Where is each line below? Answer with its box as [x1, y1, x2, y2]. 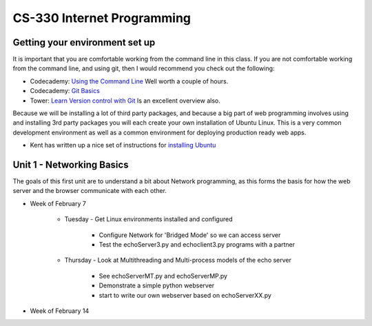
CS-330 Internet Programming [12, 10, 192, 26]
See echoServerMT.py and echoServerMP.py [99, 272, 227, 280]
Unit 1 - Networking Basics [12, 159, 129, 170]
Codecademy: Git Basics [30, 87, 100, 95]
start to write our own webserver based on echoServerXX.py [99, 291, 272, 299]
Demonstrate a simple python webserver [99, 281, 215, 289]
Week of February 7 [30, 199, 86, 207]
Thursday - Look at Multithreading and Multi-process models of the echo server [64, 256, 292, 265]
